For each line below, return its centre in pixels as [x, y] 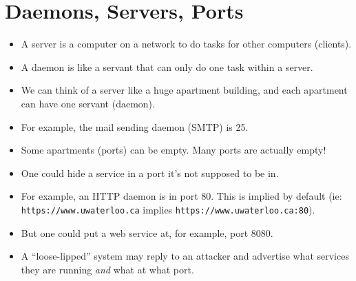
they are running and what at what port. [107, 269]
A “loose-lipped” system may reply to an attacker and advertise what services [185, 256]
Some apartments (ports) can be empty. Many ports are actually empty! [174, 150]
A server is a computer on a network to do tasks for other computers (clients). [186, 44]
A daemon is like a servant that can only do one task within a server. [167, 66]
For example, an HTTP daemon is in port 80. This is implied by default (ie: [181, 196]
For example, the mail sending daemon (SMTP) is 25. [135, 126]
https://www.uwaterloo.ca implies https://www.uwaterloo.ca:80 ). [168, 209]
